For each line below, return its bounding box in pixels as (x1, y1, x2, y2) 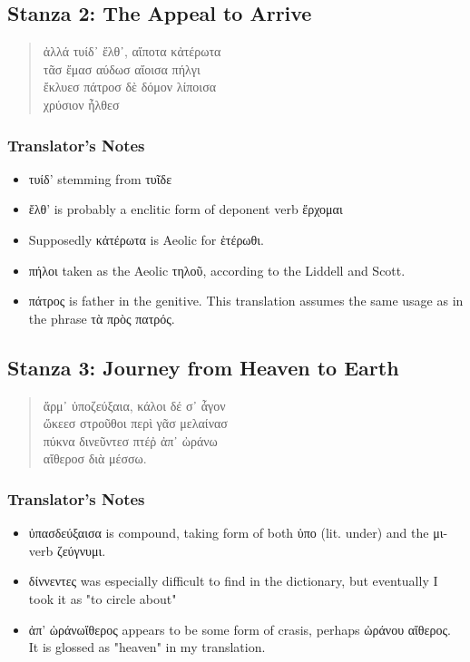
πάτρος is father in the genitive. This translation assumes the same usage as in (28, 291, 464, 310)
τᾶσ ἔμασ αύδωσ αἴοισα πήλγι (43, 59, 201, 78)
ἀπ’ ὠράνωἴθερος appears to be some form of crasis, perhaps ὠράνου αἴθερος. (28, 619, 451, 638)
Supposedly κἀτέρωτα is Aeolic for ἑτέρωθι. (28, 229, 264, 248)
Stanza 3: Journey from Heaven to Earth (7, 353, 399, 381)
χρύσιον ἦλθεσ (43, 94, 120, 113)
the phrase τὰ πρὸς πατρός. (28, 308, 175, 327)
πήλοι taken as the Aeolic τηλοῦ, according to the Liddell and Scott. (28, 260, 406, 279)
